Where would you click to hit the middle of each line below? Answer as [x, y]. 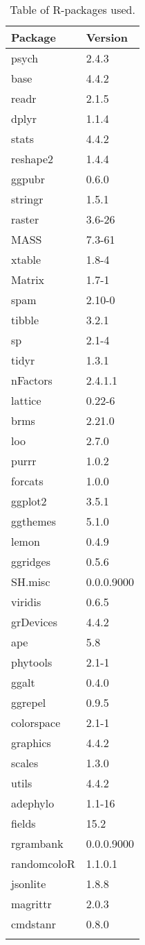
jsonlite [29, 884]
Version [107, 37]
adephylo [33, 803]
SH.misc [31, 582]
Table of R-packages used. [72, 9]
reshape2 [32, 159]
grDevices [35, 622]
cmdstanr [34, 924]
